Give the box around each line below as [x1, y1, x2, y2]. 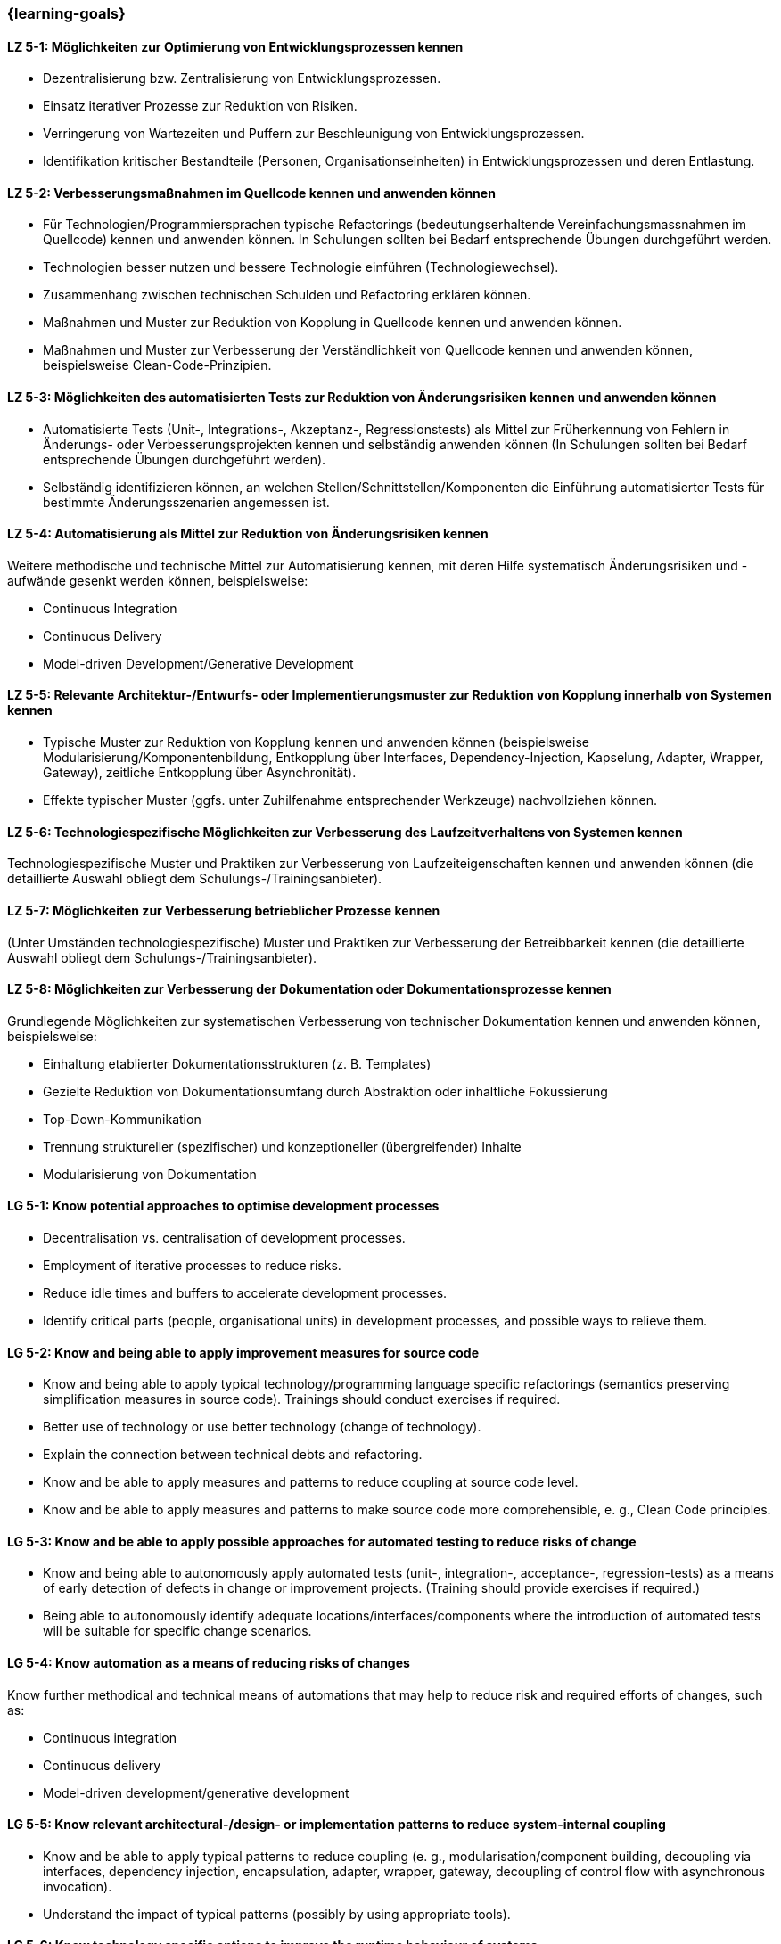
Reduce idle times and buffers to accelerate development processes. [43, 1284, 448, 1300]
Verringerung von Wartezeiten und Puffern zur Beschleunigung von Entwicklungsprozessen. [43, 126, 585, 142]
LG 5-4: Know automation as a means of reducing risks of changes [7, 1655, 410, 1671]
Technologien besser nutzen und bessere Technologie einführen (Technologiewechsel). [43, 259, 559, 275]
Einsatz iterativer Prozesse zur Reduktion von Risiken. [43, 98, 358, 114]
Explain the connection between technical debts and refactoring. [43, 1447, 423, 1463]
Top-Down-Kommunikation [43, 1111, 201, 1127]
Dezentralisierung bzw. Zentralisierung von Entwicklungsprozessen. [43, 70, 441, 86]
